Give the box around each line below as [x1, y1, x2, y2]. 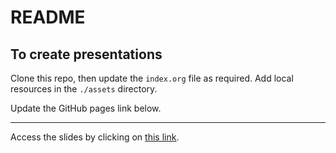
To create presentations [10, 46, 163, 63]
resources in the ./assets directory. [10, 83, 158, 95]
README [10, 6, 86, 29]
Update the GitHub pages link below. [10, 102, 162, 114]
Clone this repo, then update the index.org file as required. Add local [10, 72, 294, 84]
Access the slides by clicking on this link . [10, 131, 180, 143]
